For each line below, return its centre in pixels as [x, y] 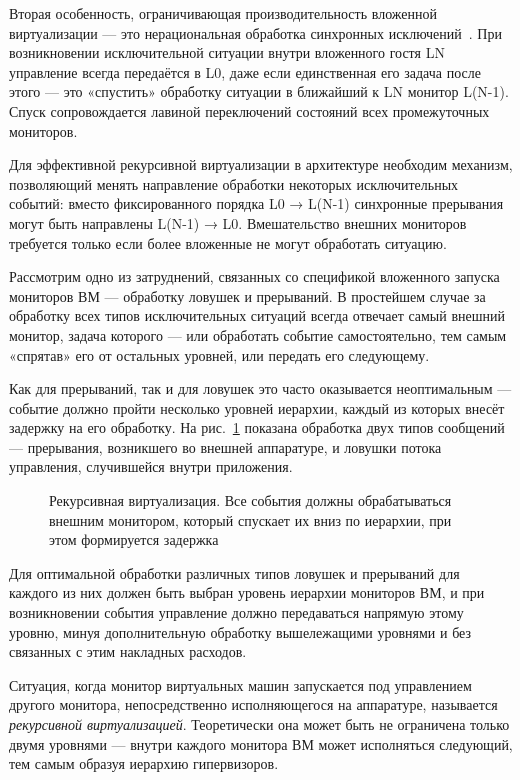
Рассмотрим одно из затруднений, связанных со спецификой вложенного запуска [254, 276]
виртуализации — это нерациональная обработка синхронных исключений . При [255, 32]
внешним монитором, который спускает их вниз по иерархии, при [250, 519]
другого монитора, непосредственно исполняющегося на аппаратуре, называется [253, 704]
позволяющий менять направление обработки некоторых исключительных [234, 183]
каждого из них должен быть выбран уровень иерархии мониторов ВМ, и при [247, 592]
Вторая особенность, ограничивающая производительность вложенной [223, 13]
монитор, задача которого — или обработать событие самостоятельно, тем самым [258, 334]
